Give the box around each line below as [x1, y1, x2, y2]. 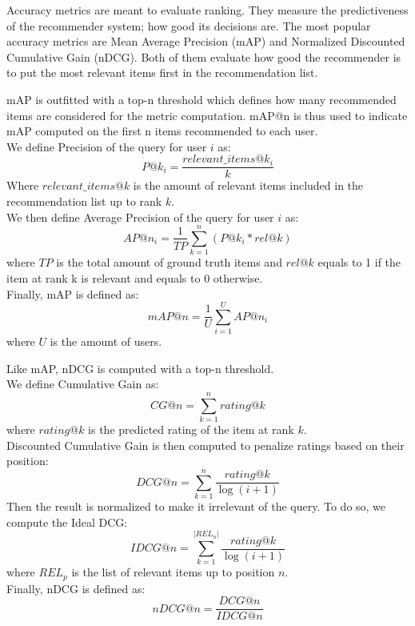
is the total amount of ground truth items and [56, 254, 282, 271]
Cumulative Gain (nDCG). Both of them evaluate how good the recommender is [6, 48, 401, 65]
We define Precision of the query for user [6, 138, 207, 154]
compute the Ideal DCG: [6, 513, 128, 530]
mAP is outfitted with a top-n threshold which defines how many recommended [6, 90, 397, 107]
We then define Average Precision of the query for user [6, 208, 274, 225]
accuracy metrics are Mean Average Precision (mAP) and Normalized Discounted [6, 33, 405, 50]
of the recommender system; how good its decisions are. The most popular [6, 17, 371, 34]
